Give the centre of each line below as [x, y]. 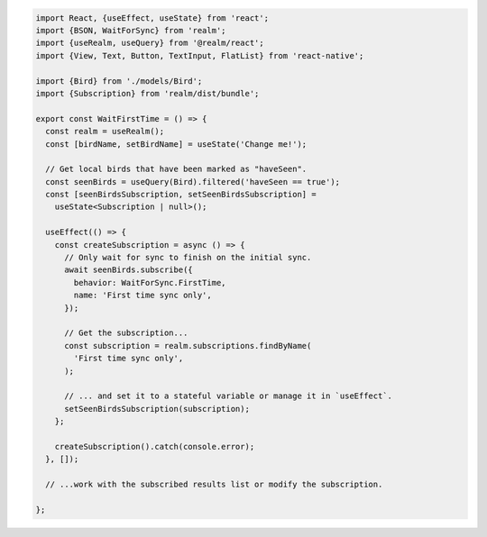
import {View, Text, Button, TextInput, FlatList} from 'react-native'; [200, 55]
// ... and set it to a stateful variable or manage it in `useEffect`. [228, 396]
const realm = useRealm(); [105, 132]
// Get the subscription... [126, 333]
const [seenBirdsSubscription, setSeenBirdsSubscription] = [181, 195]
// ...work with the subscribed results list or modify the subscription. [214, 485]
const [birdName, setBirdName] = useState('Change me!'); [176, 144]
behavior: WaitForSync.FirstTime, [150, 282]
